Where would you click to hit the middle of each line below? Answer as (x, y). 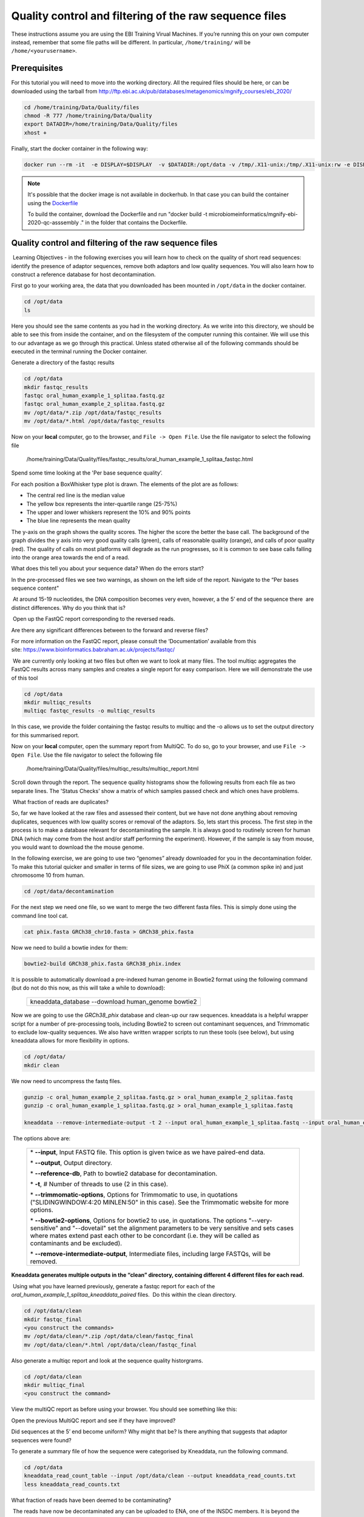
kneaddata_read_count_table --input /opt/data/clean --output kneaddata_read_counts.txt (160, 1476)
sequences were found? (42, 1440)
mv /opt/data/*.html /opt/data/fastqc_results (94, 421)
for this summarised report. (45, 735)
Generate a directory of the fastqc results (63, 363)
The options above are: (42, 1138)
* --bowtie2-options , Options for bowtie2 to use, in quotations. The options (139, 1221)
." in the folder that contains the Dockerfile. (133, 223)
